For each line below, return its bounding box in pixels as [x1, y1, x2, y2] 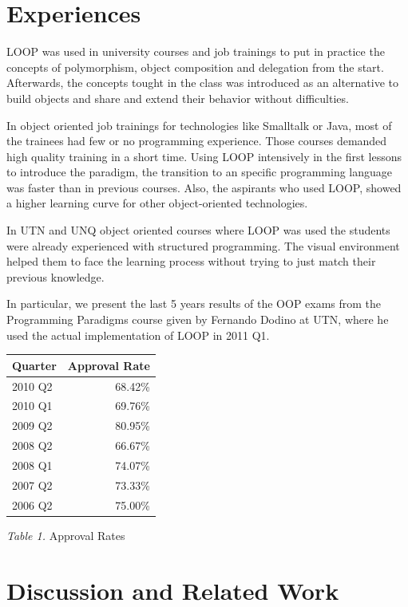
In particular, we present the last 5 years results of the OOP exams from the [6, 295, 382, 312]
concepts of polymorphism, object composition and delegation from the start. [6, 58, 384, 75]
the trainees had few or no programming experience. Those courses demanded [6, 132, 387, 149]
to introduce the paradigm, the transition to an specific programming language [6, 164, 392, 180]
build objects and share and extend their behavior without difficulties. [6, 89, 349, 106]
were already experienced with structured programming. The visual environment [6, 237, 400, 254]
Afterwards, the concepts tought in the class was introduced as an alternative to [6, 74, 398, 91]
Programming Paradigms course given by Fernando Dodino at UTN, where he [6, 311, 389, 328]
